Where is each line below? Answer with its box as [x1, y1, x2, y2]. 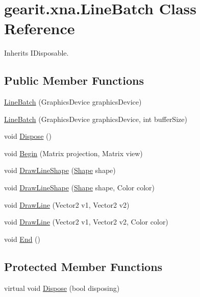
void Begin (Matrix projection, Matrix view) [4, 147, 143, 158]
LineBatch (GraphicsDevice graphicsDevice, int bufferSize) [4, 113, 187, 124]
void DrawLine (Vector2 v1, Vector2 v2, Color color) [4, 216, 168, 227]
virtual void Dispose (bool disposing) [4, 282, 120, 293]
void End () [4, 233, 41, 244]
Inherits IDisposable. [4, 47, 69, 58]
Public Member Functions [4, 72, 144, 88]
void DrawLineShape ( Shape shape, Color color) [4, 182, 155, 193]
